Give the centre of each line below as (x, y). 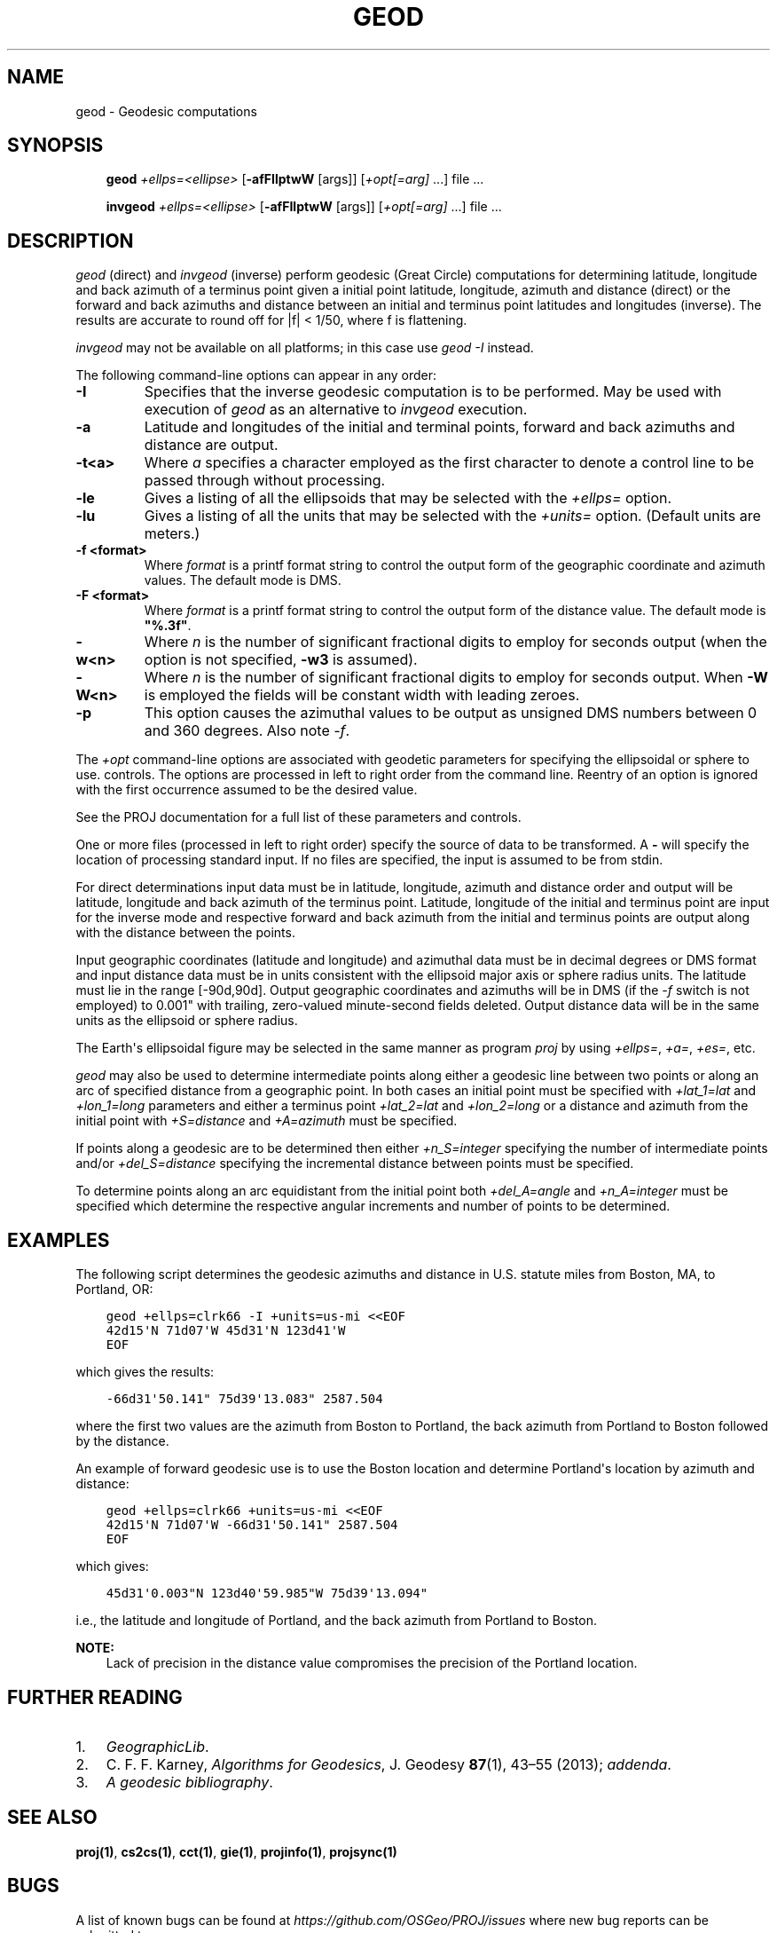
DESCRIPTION (71, 241)
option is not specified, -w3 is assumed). (281, 660)
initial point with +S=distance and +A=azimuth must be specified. (267, 1121)
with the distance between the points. (185, 933)
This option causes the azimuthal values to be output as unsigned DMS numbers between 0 (451, 713)
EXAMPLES (59, 1240)
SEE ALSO (52, 1818)
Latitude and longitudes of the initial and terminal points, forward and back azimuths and (440, 427)
